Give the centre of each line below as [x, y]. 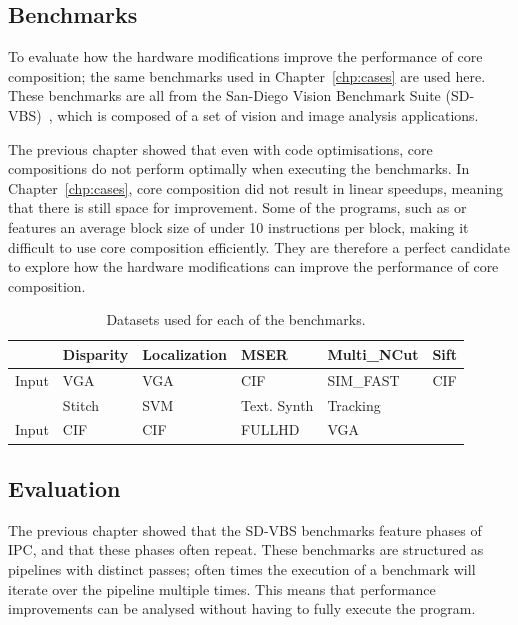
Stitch [81, 404]
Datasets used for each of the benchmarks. [236, 319]
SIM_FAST [363, 379]
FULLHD [270, 429]
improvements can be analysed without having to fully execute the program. [242, 608]
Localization [185, 353]
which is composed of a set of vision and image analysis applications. [268, 114]
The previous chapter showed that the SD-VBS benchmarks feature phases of [245, 529]
